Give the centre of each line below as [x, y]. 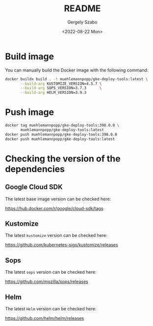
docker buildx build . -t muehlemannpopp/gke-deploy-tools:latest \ [76, 79]
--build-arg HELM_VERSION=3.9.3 [53, 93]
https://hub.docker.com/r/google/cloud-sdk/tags [54, 208]
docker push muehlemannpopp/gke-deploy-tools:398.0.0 [61, 134]
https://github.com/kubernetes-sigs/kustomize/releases [62, 245]
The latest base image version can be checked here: [58, 199]
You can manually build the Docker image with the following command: [77, 70]
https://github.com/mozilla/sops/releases [47, 281]
